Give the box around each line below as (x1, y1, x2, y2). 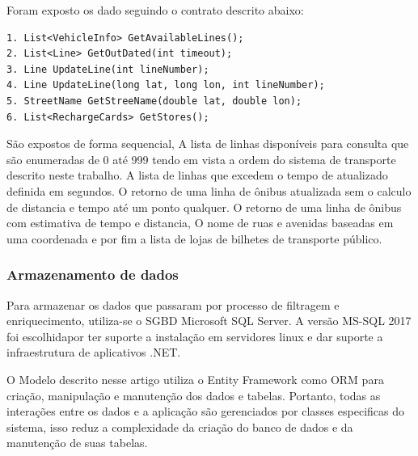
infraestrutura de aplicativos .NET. (6, 344, 181, 361)
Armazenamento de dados (6, 264, 179, 285)
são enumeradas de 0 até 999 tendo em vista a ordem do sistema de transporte (6, 150, 396, 167)
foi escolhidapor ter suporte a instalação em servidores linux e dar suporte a (6, 327, 383, 344)
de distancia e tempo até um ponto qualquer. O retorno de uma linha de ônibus (6, 198, 402, 215)
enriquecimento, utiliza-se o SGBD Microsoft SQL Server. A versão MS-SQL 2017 (6, 312, 412, 329)
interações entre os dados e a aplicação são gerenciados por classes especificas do (6, 403, 404, 420)
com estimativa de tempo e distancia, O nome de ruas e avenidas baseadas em (6, 214, 394, 231)
